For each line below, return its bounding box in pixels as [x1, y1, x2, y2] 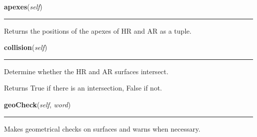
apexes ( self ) [4, 1, 43, 11]
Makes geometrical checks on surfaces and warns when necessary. [4, 123, 201, 134]
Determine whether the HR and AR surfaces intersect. [4, 66, 169, 76]
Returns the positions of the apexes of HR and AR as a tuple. [4, 25, 192, 36]
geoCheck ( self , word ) [4, 99, 71, 109]
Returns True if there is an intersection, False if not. [4, 83, 162, 93]
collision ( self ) [4, 42, 47, 52]
